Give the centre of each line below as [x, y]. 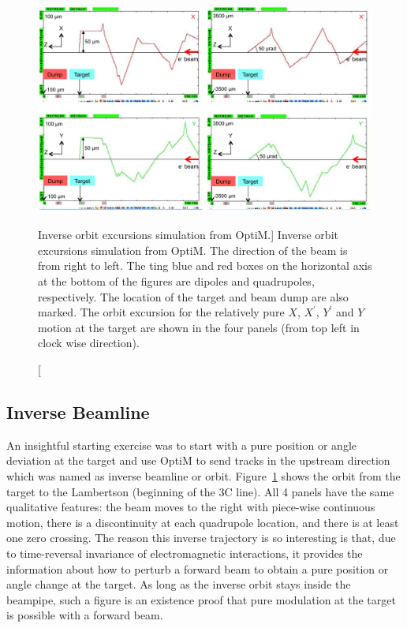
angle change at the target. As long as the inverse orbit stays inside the [179, 584]
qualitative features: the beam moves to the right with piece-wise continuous [191, 507]
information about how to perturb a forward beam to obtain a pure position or [198, 568]
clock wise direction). [89, 343]
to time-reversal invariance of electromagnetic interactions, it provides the [185, 553]
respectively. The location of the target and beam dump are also [193, 296]
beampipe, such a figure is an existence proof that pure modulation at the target [201, 599]
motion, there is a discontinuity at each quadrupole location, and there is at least [203, 522]
